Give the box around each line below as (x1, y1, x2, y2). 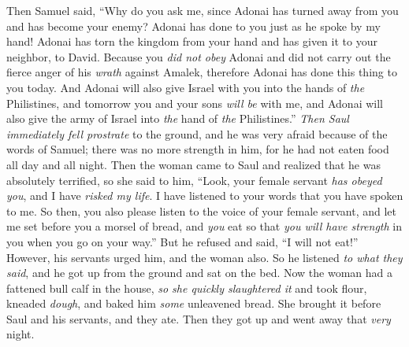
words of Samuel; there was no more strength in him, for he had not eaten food (6, 141, 389, 157)
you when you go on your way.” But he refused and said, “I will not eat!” (6, 233, 359, 249)
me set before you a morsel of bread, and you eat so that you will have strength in (6, 218, 402, 234)
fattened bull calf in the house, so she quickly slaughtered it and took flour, (6, 279, 367, 296)
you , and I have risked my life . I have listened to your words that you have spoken (6, 187, 403, 204)
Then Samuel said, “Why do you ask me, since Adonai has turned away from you (6, 2, 399, 18)
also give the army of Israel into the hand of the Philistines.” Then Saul (6, 110, 349, 127)
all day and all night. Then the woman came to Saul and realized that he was (6, 156, 381, 172)
